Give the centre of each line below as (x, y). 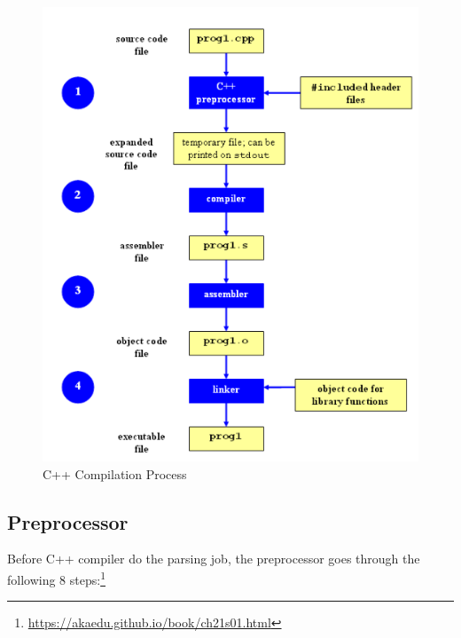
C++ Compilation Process (115, 473)
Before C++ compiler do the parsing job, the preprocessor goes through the (214, 559)
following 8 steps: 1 (56, 578)
